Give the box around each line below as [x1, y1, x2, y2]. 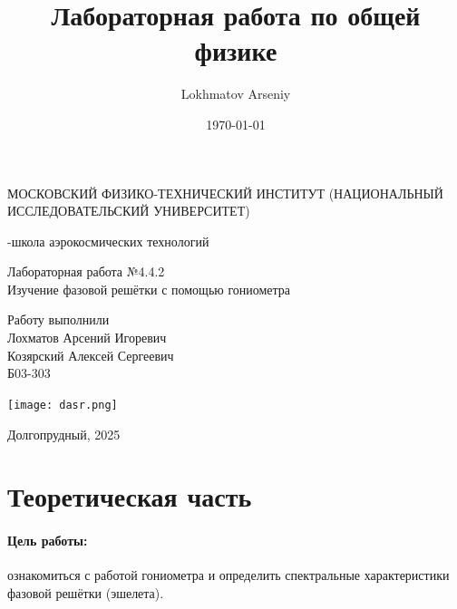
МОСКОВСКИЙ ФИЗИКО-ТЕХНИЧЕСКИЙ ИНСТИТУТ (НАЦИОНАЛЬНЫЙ [7, 183, 443, 202]
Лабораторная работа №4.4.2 [7, 262, 165, 281]
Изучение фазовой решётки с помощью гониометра [7, 279, 291, 298]
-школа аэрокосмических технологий [7, 231, 209, 250]
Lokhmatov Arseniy [180, 84, 291, 103]
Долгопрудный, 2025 [7, 424, 121, 443]
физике [194, 32, 277, 69]
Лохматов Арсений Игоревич [7, 328, 167, 347]
